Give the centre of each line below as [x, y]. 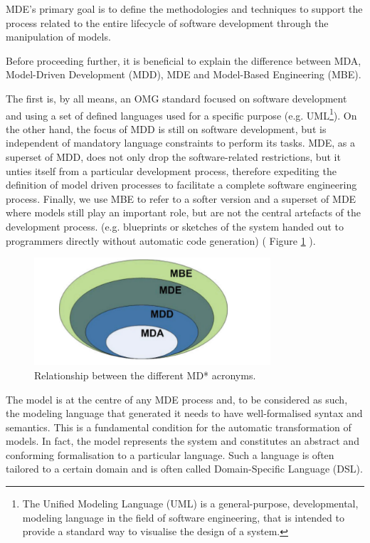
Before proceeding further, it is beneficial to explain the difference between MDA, [184, 60]
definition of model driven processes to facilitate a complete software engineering [181, 185]
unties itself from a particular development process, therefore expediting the [171, 170]
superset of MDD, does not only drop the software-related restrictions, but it [173, 157]
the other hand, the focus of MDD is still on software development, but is [166, 128]
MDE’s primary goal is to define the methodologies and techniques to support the [184, 9]
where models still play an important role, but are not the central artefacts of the [184, 212]
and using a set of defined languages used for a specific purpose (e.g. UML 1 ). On [181, 114]
